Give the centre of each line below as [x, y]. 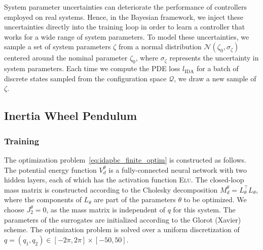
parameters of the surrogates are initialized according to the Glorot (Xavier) [123, 219]
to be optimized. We [215, 199]
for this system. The [204, 209]
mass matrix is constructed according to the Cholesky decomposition [111, 189]
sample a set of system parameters [58, 46]
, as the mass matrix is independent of [106, 209]
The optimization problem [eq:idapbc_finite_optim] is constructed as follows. [125, 159]
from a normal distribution [160, 46]
